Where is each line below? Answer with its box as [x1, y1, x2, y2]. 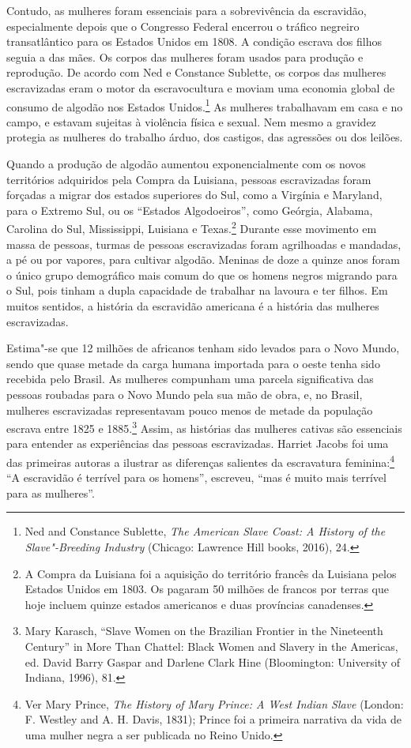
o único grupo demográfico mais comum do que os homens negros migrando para [6, 266, 398, 283]
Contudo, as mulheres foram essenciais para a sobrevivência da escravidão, [6, 2, 367, 18]
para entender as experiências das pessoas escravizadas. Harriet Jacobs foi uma [6, 435, 389, 452]
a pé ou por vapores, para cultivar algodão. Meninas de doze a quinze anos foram [6, 251, 400, 268]
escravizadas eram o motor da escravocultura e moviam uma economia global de [6, 79, 395, 96]
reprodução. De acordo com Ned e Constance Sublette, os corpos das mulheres [6, 64, 386, 81]
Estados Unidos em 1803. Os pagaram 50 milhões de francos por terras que [25, 581, 389, 597]
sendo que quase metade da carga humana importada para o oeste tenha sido [6, 355, 380, 371]
